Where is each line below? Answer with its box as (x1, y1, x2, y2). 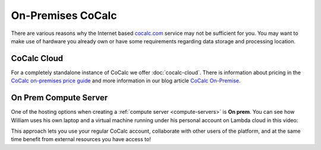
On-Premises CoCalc (11, 9, 117, 22)
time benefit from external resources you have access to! (11, 136, 151, 143)
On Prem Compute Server (11, 92, 108, 103)
